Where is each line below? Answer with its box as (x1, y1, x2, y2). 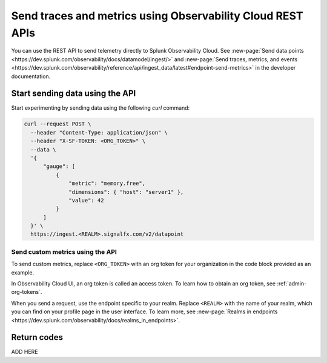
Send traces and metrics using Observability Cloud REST (11, 9, 303, 22)
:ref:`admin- (276, 280, 307, 287)
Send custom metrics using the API (11, 247, 117, 256)
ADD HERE (11, 348, 39, 356)
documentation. (11, 73, 51, 80)
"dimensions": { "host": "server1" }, (68, 188, 184, 195)
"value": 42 (68, 197, 104, 204)
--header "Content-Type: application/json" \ (30, 129, 168, 136)
